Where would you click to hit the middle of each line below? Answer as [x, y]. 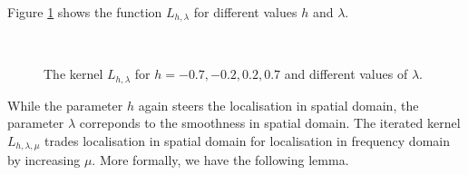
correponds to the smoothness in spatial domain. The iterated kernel [270, 123]
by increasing [44, 160]
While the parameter [65, 105]
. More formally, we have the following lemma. [220, 160]
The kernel [73, 74]
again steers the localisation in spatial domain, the [278, 105]
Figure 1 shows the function [85, 12]
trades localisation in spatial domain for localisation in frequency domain [247, 140]
